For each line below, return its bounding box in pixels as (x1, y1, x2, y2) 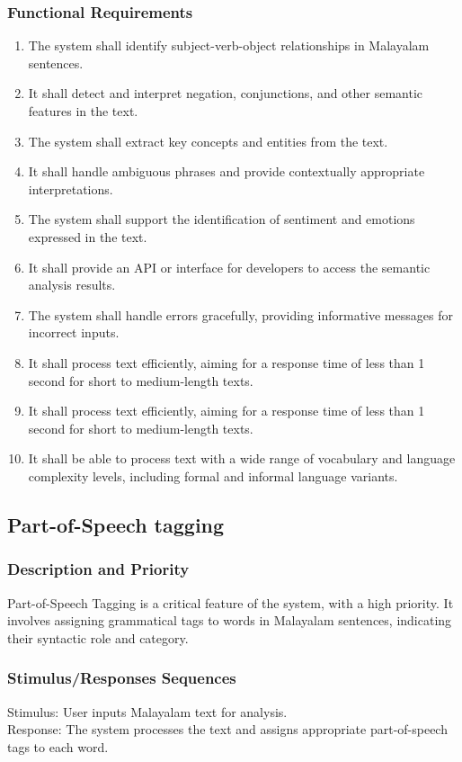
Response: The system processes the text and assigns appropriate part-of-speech (7, 720, 448, 739)
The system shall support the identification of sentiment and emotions (28, 210, 415, 229)
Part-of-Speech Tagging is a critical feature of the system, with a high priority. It (7, 593, 454, 612)
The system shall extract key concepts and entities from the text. (28, 131, 388, 150)
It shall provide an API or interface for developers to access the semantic (28, 257, 431, 276)
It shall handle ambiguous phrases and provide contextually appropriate (28, 162, 425, 181)
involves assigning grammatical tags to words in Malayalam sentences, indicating (7, 611, 452, 630)
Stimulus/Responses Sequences (7, 667, 236, 689)
